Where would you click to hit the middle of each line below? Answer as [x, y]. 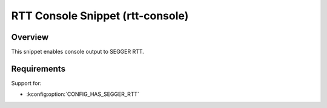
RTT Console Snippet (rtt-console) [100, 16]
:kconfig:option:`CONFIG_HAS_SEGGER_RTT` [83, 94]
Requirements [38, 68]
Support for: [26, 83]
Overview [30, 37]
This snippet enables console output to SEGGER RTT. [78, 52]
